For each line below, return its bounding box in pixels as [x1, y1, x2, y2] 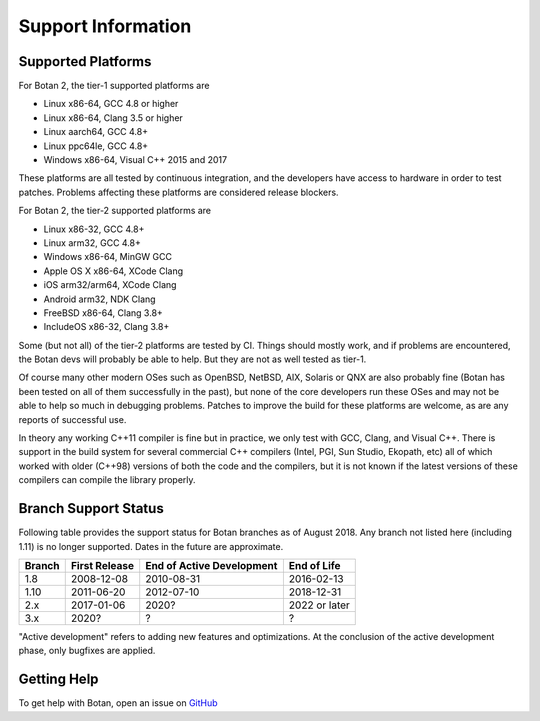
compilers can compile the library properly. [18, 474, 196, 486]
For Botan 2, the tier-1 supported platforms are [18, 80, 210, 92]
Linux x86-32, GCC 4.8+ [43, 223, 145, 235]
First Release [70, 558, 135, 572]
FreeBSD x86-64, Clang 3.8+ [43, 306, 164, 319]
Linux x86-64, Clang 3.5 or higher [43, 111, 184, 124]
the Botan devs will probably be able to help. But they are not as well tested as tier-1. [18, 353, 367, 365]
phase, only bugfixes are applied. [18, 645, 156, 657]
